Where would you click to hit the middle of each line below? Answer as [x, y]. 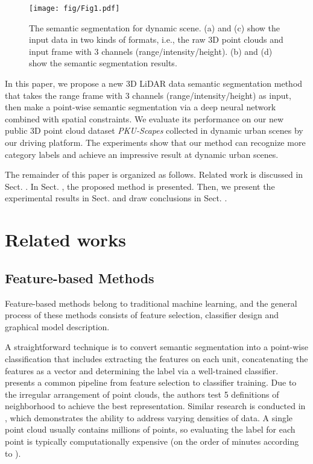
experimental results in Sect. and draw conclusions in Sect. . [116, 198]
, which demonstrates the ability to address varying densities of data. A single [149, 417]
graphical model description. [57, 326]
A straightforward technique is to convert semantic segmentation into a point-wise [156, 347]
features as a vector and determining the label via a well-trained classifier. [142, 370]
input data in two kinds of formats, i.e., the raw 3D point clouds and [156, 39]
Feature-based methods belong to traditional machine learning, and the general [151, 303]
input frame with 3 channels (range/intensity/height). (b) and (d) [151, 51]
